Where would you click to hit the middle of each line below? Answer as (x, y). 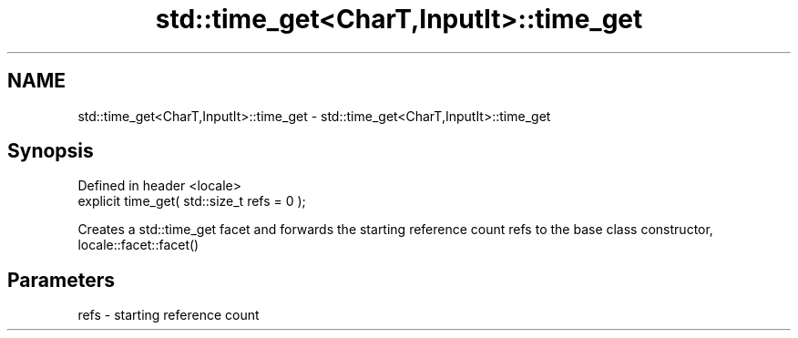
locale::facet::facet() (138, 245)
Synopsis (51, 151)
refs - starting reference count (169, 315)
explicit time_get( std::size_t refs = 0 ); (192, 201)
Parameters (61, 280)
